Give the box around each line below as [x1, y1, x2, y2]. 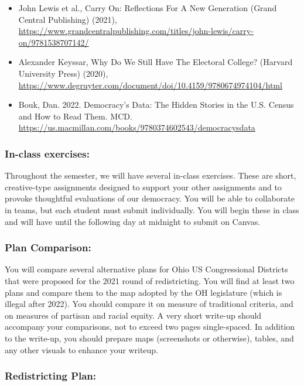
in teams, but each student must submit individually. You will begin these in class [5, 203, 299, 216]
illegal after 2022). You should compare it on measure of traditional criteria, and [5, 298, 293, 310]
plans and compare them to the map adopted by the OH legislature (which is [5, 286, 282, 298]
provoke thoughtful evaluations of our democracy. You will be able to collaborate [5, 192, 295, 204]
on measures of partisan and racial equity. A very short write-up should [5, 309, 262, 321]
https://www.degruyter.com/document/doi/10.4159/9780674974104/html [18, 78, 282, 91]
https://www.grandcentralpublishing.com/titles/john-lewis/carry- [18, 25, 254, 37]
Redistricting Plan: [5, 368, 97, 383]
